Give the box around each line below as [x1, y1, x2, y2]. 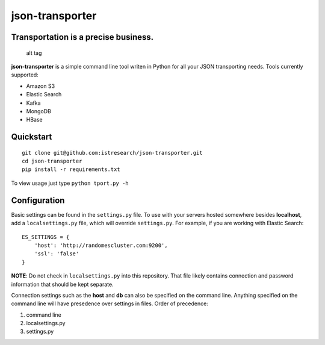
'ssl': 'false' [34, 250, 79, 257]
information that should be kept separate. [11, 281, 114, 288]
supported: [11, 71, 39, 78]
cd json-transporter [22, 158, 82, 165]
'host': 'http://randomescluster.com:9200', [34, 241, 168, 249]
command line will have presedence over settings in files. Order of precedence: [11, 300, 209, 307]
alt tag [26, 49, 42, 57]
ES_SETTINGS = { [22, 234, 70, 240]
